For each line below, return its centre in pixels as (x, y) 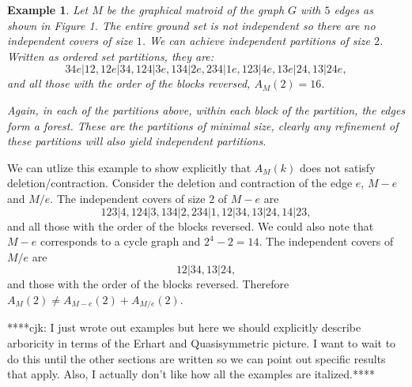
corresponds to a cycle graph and (120, 241)
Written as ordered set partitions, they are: (111, 56)
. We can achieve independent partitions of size (256, 41)
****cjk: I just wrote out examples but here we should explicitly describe (184, 327)
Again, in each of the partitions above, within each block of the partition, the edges (206, 109)
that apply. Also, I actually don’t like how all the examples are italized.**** (191, 374)
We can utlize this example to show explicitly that (129, 167)
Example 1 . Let (48, 9)
